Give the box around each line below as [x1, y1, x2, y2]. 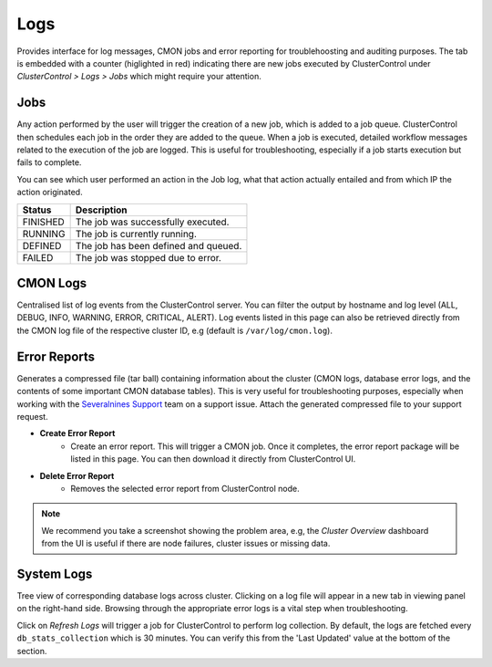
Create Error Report [39, 428, 116, 439]
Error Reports [16, 349, 96, 364]
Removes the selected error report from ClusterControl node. [70, 483, 300, 494]
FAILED [22, 251, 54, 264]
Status [22, 203, 52, 216]
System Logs [16, 566, 93, 581]
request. [16, 411, 49, 422]
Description [75, 203, 128, 216]
